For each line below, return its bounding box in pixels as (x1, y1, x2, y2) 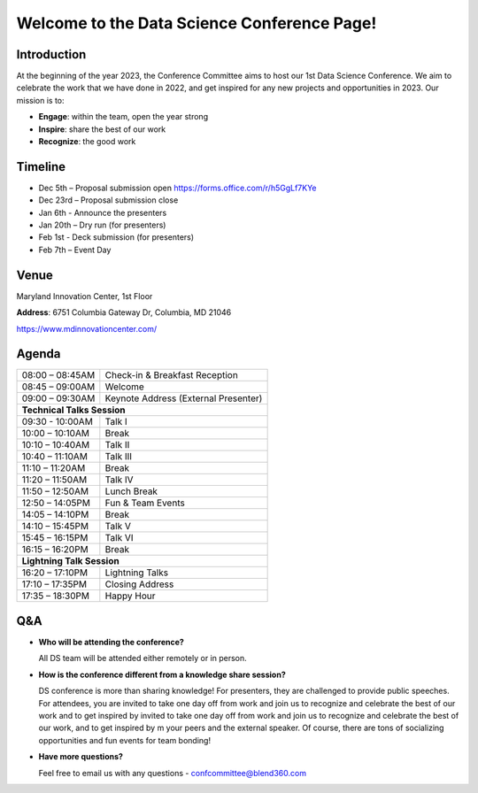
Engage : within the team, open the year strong (38, 112, 208, 122)
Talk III (104, 450, 133, 463)
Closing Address (104, 578, 174, 590)
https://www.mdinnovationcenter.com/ (16, 323, 158, 334)
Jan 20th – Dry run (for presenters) (38, 219, 166, 230)
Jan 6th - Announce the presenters (38, 207, 167, 218)
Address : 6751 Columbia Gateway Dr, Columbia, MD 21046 (16, 307, 232, 318)
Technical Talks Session (21, 404, 126, 416)
